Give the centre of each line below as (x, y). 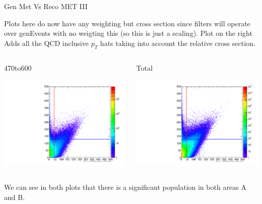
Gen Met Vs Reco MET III (46, 6)
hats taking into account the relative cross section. (178, 43)
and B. (15, 197)
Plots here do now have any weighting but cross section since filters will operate (127, 23)
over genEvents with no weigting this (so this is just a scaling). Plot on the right (128, 33)
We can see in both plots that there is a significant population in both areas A (125, 187)
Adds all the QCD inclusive (46, 43)
